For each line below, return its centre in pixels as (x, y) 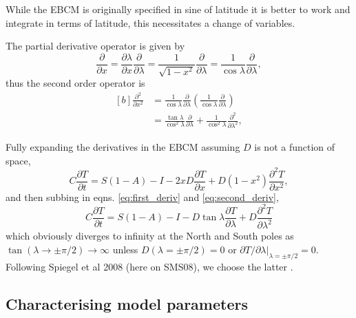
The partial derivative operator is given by (95, 46)
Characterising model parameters (127, 303)
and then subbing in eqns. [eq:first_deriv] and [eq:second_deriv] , (142, 197)
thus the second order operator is (75, 83)
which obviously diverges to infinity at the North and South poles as (150, 236)
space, (18, 160)
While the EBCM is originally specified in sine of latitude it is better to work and (178, 9)
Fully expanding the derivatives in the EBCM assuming (123, 146)
